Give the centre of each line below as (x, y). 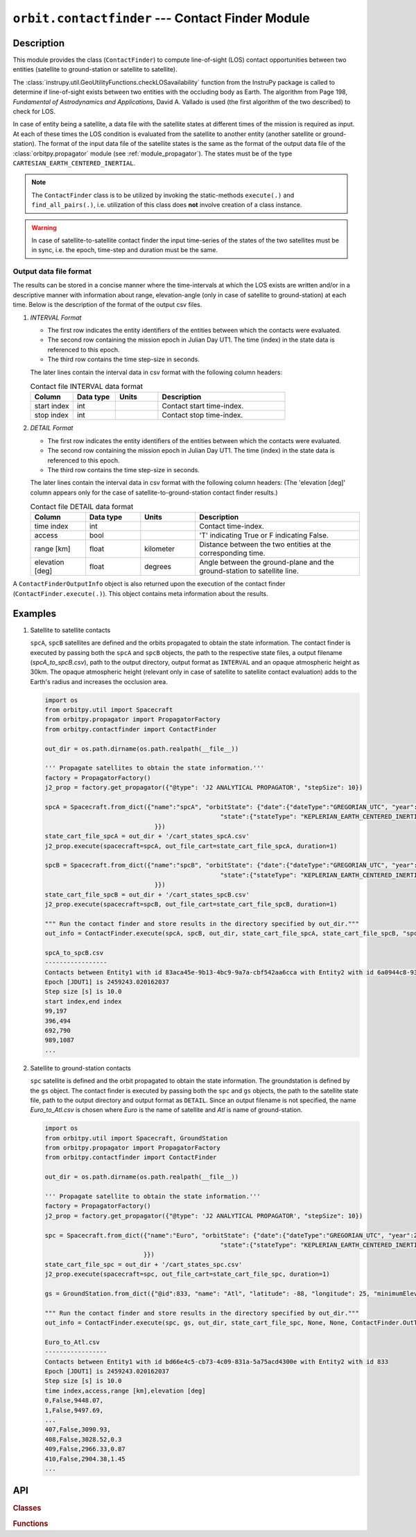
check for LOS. (34, 112)
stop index (51, 415)
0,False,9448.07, (74, 1401)
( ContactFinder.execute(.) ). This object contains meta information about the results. (140, 593)
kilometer (160, 549)
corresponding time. (232, 554)
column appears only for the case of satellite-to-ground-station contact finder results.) (154, 492)
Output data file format (52, 272)
